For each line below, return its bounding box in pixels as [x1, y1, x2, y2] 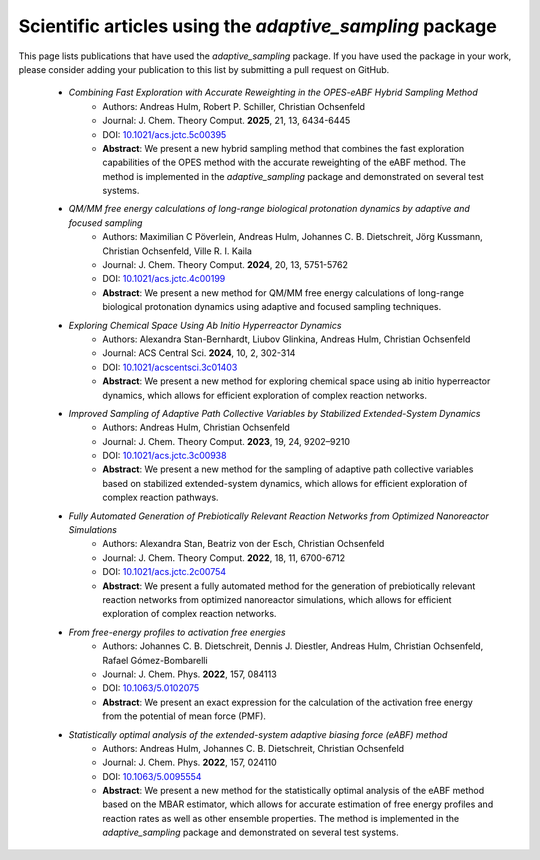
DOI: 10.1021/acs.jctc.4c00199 [102, 273, 226, 285]
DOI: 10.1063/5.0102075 [102, 682, 200, 694]
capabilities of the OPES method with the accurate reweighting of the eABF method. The [102, 156, 467, 169]
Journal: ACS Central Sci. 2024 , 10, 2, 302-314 [102, 347, 296, 359]
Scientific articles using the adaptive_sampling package [18, 15, 497, 37]
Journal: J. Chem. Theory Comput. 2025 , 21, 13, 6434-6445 [102, 115, 351, 127]
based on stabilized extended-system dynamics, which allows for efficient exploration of [102, 477, 468, 489]
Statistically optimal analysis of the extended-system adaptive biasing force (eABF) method [68, 728, 448, 740]
